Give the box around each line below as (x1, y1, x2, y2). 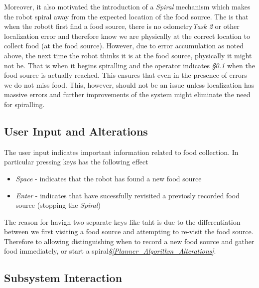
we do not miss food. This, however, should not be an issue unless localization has (4, 79, 255, 90)
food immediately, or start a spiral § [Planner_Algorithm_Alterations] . (4, 246, 216, 256)
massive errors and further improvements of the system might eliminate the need (4, 89, 251, 100)
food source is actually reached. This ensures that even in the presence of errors (4, 70, 247, 80)
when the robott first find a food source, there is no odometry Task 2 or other (4, 21, 240, 31)
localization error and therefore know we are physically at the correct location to (4, 30, 250, 41)
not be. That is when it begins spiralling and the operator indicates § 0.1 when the (4, 60, 255, 70)
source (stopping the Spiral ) (15, 200, 101, 210)
